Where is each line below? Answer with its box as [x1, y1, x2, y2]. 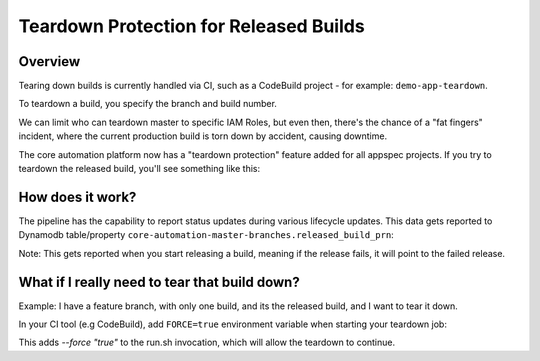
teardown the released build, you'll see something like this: [18, 163, 260, 175]
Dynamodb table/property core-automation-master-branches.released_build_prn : [18, 229, 394, 241]
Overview [18, 53, 81, 70]
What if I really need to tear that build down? [18, 273, 300, 290]
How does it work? [18, 188, 137, 205]
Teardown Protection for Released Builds [18, 15, 365, 37]
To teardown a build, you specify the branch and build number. [18, 98, 277, 110]
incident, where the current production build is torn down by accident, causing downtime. [18, 130, 388, 142]
